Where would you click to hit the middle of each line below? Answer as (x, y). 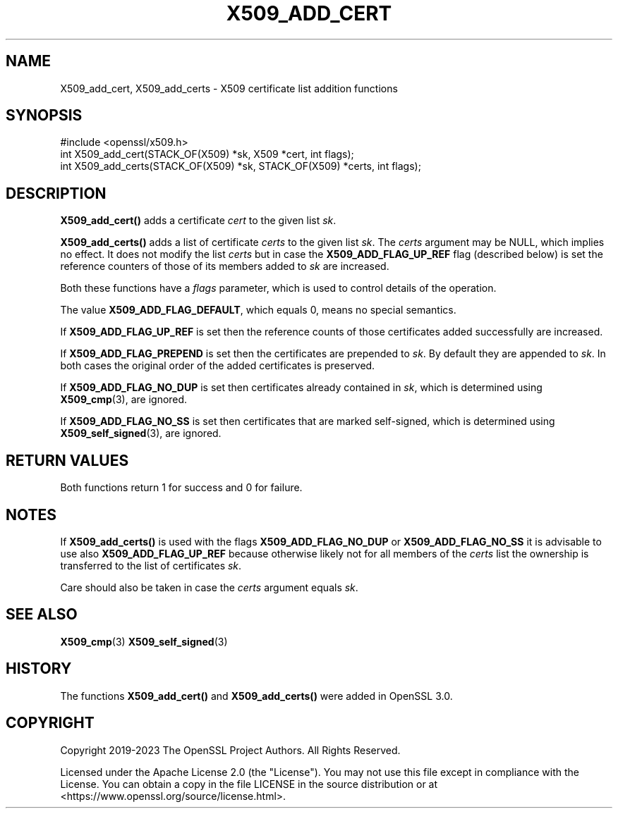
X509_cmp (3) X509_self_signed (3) (144, 641)
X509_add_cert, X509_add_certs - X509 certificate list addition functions (229, 88)
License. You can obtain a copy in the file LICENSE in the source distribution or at (249, 784)
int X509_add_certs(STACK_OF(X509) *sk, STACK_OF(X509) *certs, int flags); (241, 166)
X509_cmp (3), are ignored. (124, 400)
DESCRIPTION (56, 193)
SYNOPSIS (44, 116)
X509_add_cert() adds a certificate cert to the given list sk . (198, 221)
